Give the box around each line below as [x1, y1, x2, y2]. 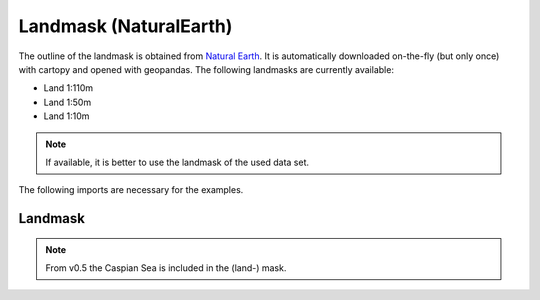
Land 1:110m [43, 82, 94, 94]
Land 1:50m [43, 96, 92, 108]
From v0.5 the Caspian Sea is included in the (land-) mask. [45, 262, 287, 274]
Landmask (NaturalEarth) [18, 15, 233, 37]
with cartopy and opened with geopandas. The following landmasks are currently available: [18, 63, 395, 75]
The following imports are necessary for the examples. [18, 184, 244, 196]
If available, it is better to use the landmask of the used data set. [45, 156, 310, 168]
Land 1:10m [43, 110, 90, 122]
